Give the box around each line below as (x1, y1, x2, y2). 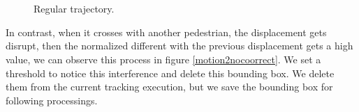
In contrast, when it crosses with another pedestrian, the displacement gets (6, 24, 327, 39)
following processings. (6, 93, 98, 107)
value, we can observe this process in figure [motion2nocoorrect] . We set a (6, 51, 321, 66)
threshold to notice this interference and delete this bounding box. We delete (6, 65, 335, 80)
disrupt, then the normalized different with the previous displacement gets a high (6, 38, 353, 53)
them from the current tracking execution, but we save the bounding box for (6, 79, 333, 94)
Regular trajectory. (34, 1, 115, 16)
